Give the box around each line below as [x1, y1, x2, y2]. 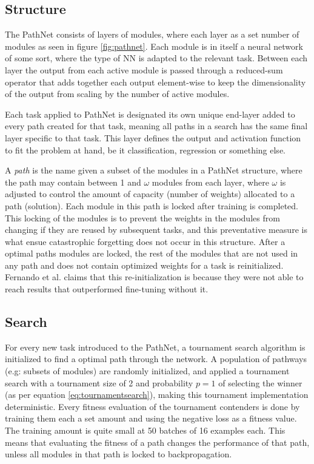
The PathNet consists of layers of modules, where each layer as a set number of [5, 28, 299, 41]
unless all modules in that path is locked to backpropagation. [5, 448, 232, 460]
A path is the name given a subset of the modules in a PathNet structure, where [5, 164, 302, 177]
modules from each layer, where [152, 175, 269, 188]
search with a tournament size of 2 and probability [5, 376, 193, 389]
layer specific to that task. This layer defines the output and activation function [5, 131, 301, 144]
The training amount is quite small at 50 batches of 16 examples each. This [5, 424, 286, 437]
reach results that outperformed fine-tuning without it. [5, 283, 209, 295]
